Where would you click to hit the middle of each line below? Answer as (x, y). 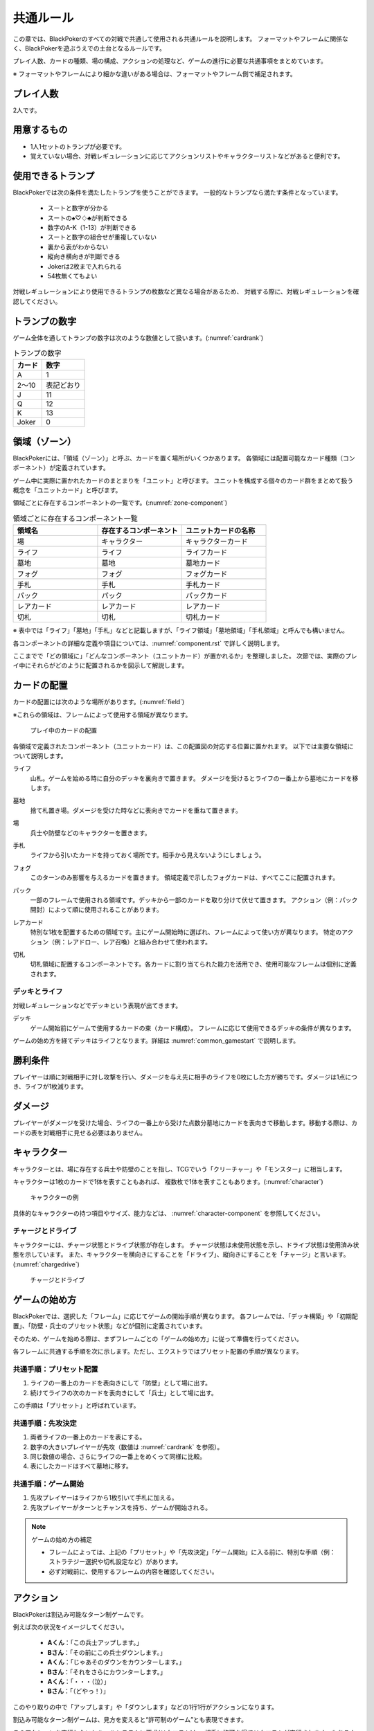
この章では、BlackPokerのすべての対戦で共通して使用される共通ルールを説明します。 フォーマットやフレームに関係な (181, 39)
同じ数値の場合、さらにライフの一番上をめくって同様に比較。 (118, 1456)
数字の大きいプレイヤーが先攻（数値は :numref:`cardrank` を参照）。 (127, 1446)
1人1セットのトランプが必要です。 (78, 146)
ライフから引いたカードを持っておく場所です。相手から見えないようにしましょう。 (148, 855)
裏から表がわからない (78, 246)
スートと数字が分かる (78, 208)
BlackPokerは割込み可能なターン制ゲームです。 (80, 1614)
